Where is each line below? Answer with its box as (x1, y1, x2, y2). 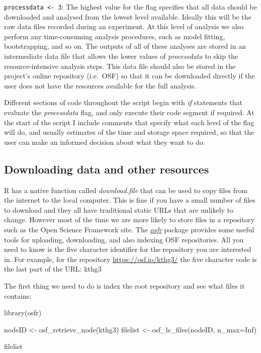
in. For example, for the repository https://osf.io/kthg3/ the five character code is (4, 253, 257, 264)
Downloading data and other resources (4, 161, 209, 176)
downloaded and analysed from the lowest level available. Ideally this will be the (4, 11, 251, 22)
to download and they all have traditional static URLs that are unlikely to (4, 204, 234, 215)
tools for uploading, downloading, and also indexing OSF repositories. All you (4, 234, 244, 244)
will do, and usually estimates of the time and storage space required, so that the (4, 127, 254, 137)
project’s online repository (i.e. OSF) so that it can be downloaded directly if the (4, 70, 255, 81)
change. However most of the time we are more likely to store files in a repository (4, 214, 254, 225)
